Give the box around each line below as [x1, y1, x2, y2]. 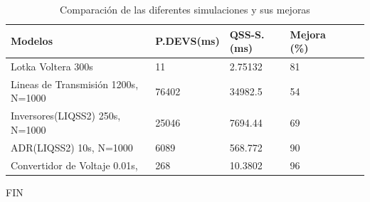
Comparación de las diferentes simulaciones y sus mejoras [60, 2, 310, 16]
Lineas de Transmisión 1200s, [11, 76, 139, 91]
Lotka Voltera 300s [11, 59, 93, 74]
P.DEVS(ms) [155, 33, 220, 48]
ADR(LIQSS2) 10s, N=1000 [11, 139, 133, 154]
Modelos [11, 33, 53, 48]
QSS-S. [229, 26, 265, 41]
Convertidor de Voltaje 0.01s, [11, 157, 138, 172]
